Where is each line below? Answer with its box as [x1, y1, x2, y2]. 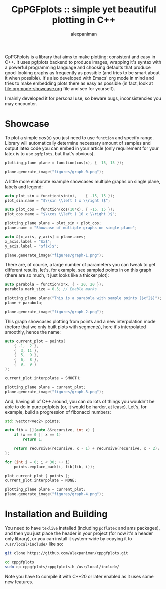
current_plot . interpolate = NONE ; [5, 478, 77, 483]
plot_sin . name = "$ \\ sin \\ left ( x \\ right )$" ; [5, 198, 111, 203]
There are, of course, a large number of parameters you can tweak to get [5, 262, 156, 268]
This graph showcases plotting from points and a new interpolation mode [5, 318, 156, 324]
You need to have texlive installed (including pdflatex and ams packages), [5, 525, 160, 531]
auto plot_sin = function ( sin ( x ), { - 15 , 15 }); [5, 193, 115, 198]
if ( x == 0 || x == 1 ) [14, 432, 61, 437]
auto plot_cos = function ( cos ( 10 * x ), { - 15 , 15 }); [5, 207, 115, 212]
